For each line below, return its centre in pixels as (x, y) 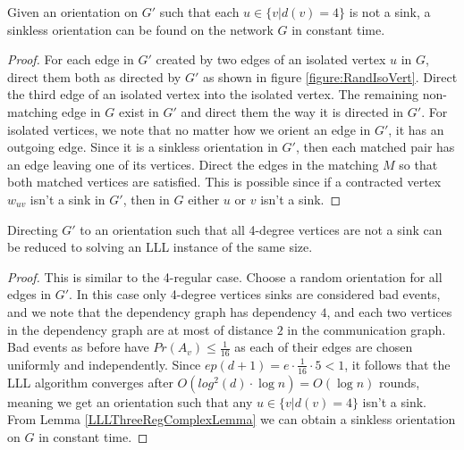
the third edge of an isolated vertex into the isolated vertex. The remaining (213, 94)
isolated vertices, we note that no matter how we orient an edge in (189, 129)
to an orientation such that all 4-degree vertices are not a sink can (261, 229)
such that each (199, 12)
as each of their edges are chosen (324, 347)
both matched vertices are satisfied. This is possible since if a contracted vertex (224, 182)
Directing (33, 229)
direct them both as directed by (94, 76)
